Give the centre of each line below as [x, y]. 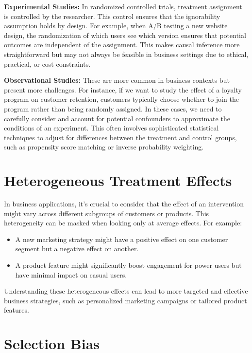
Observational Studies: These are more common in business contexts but [117, 80]
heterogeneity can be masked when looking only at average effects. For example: [123, 223]
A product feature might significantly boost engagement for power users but [128, 265]
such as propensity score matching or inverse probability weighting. [104, 147]
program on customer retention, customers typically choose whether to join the [121, 99]
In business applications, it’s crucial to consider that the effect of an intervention [124, 204]
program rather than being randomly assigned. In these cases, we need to [113, 108]
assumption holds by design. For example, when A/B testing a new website [116, 26]
